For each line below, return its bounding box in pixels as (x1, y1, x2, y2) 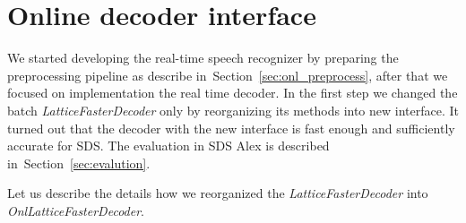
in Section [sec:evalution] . (7, 153, 151, 172)
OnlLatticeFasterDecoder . (7, 201, 144, 219)
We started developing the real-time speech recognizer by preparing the (7, 48, 399, 67)
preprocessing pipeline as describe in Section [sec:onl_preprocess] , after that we (7, 65, 448, 84)
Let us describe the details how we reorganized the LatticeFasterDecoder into (7, 184, 428, 202)
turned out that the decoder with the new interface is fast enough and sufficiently (7, 118, 455, 137)
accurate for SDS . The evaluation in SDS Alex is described (7, 136, 330, 155)
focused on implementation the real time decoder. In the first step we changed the (7, 83, 458, 102)
